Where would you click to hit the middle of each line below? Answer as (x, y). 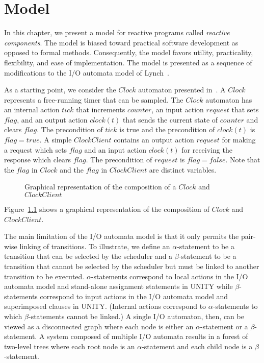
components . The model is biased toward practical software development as (121, 42)
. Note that (243, 160)
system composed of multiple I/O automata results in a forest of (148, 336)
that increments (101, 110)
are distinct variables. (183, 169)
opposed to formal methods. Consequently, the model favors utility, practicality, (129, 52)
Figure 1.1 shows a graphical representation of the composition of (107, 209)
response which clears (37, 160)
